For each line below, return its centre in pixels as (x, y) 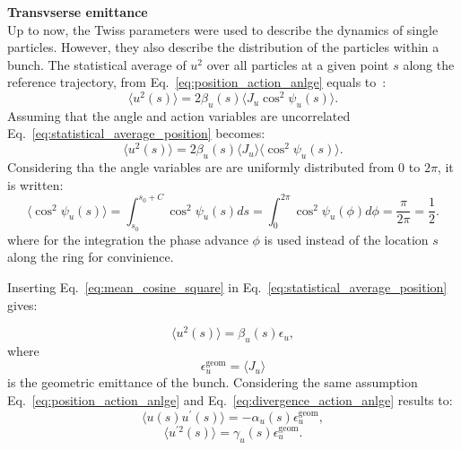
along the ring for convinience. (91, 257)
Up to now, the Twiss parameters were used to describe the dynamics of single (223, 29)
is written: (35, 184)
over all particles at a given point (298, 64)
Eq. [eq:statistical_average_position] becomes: (136, 133)
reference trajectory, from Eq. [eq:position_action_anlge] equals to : (197, 82)
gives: (22, 304)
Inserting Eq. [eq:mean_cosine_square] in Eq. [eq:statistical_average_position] (227, 286)
